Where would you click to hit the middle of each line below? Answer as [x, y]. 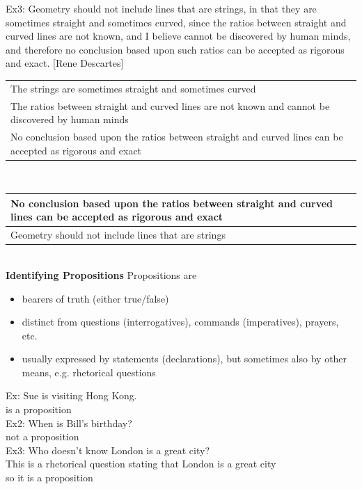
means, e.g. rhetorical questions [89, 372]
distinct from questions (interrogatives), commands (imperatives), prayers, [180, 322]
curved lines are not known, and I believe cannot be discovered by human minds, [178, 36]
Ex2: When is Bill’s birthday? [69, 423]
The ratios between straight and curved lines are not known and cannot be [170, 105]
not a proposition [42, 436]
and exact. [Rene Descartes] [65, 63]
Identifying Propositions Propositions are [101, 274]
